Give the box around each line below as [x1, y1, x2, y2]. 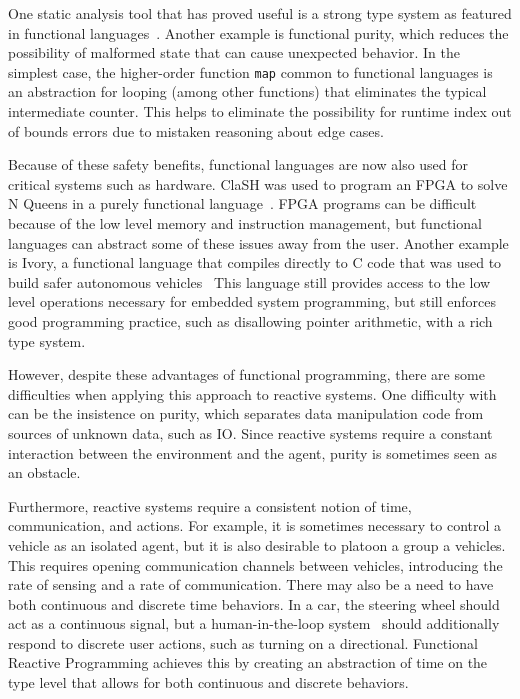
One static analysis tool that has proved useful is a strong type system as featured [8, 3, 512, 23]
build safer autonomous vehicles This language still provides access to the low [8, 271, 491, 292]
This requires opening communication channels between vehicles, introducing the [8, 554, 503, 575]
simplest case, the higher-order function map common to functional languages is [8, 61, 493, 82]
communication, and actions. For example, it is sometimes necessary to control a [8, 515, 502, 536]
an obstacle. [8, 462, 81, 483]
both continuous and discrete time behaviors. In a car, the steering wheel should [8, 593, 500, 614]
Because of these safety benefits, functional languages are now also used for [8, 154, 469, 175]
